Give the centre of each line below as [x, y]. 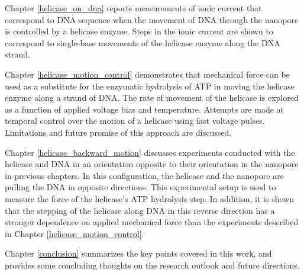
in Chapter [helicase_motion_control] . [75, 233]
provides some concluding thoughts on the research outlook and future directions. [152, 265]
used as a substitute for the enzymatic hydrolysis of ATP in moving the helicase [150, 86]
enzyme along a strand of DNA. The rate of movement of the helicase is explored [152, 97]
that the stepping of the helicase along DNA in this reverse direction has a [140, 210]
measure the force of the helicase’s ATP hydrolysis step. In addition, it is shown [149, 198]
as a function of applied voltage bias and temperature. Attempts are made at [145, 109]
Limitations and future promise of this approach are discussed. [118, 132]
